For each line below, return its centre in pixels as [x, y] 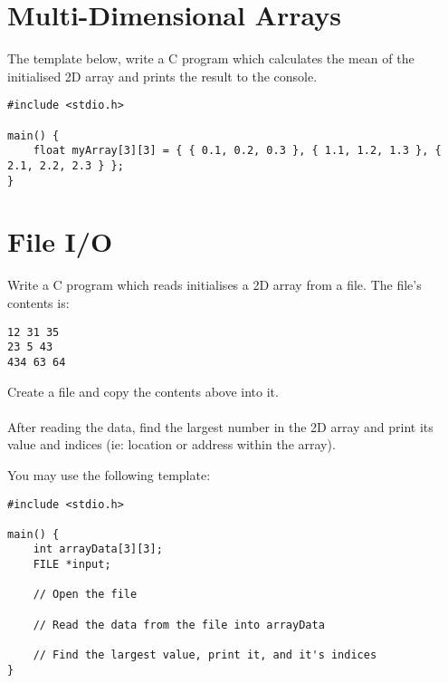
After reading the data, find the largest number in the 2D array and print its [220, 426]
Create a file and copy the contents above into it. [143, 391]
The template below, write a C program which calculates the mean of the [211, 58]
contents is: [38, 302]
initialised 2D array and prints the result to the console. [162, 76]
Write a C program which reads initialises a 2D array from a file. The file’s [214, 285]
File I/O [60, 241]
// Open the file [85, 595]
